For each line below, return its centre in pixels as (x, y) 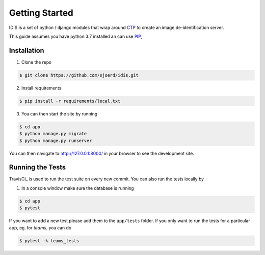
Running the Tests (38, 167)
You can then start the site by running (59, 113)
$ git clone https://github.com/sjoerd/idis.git (79, 75)
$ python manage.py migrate (53, 134)
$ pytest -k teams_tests (49, 241)
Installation (26, 50)
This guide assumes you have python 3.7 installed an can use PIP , (76, 36)
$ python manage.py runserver (56, 141)
